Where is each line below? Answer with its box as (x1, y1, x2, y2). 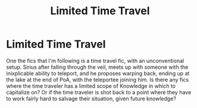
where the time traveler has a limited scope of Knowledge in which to (6, 82, 176, 90)
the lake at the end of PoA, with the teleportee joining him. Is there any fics (6, 76, 189, 83)
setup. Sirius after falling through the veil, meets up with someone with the (6, 63, 189, 71)
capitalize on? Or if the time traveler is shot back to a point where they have (6, 88, 192, 96)
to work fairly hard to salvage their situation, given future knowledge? (6, 95, 177, 102)
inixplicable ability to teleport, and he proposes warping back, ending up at (6, 69, 190, 77)
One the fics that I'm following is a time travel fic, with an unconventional (6, 57, 185, 64)
